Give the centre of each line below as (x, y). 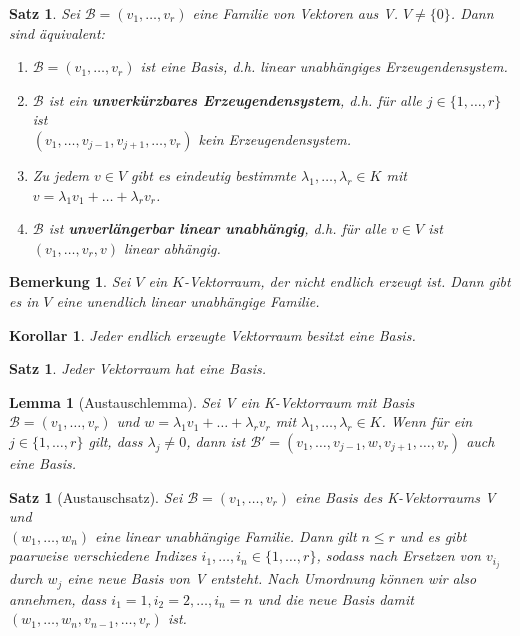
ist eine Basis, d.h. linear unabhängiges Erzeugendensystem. (324, 66)
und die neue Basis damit (335, 598)
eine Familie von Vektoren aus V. (295, 13)
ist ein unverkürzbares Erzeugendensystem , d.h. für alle (235, 99)
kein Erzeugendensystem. (275, 138)
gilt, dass (115, 440)
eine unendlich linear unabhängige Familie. (188, 300)
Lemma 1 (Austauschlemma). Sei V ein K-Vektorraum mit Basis (212, 401)
